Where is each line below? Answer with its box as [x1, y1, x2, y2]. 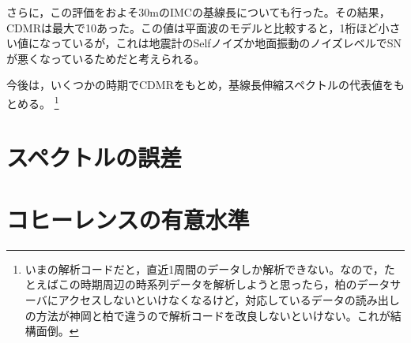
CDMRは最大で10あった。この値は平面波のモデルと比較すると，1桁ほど [6, 19, 379, 35]
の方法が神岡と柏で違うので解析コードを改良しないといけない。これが [25, 307, 390, 323]
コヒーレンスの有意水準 [6, 203, 250, 235]
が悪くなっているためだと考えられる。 [6, 50, 205, 66]
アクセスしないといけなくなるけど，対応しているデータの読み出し [58, 291, 400, 308]
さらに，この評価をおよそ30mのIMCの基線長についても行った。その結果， [6, 4, 390, 20]
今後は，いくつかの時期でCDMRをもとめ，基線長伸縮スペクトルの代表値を [6, 76, 394, 93]
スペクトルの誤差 [6, 141, 183, 173]
